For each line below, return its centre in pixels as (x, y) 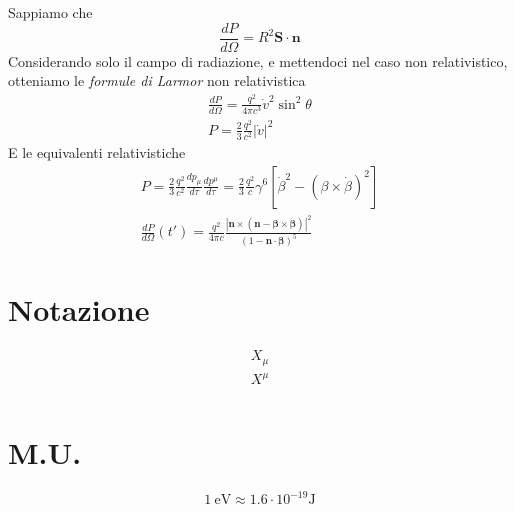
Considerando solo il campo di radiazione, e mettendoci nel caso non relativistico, (258, 60)
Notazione (79, 308)
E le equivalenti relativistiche (97, 151)
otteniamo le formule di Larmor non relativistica (157, 80)
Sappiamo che (50, 12)
